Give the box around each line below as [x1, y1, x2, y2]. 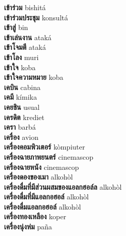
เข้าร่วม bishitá [4, 2, 46, 12]
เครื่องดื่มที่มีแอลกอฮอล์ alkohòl [4, 191, 89, 202]
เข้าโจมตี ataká [4, 42, 46, 52]
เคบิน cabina [4, 81, 40, 92]
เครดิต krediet [4, 111, 45, 122]
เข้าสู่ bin [4, 22, 28, 33]
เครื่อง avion [4, 131, 39, 142]
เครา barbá [4, 122, 36, 132]
